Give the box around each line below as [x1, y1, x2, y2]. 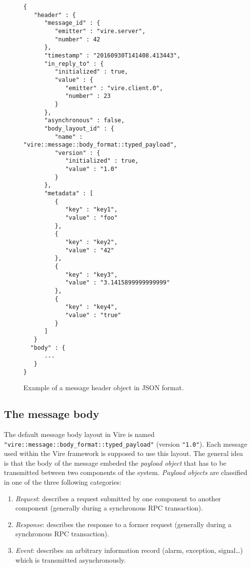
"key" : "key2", [65, 239, 118, 246]
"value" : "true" [65, 311, 121, 319]
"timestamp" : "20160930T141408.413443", [44, 52, 181, 59]
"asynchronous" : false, [44, 117, 125, 124]
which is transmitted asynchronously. [15, 554, 126, 565]
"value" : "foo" [65, 214, 118, 222]
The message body [4, 406, 99, 421]
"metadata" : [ [44, 190, 94, 197]
